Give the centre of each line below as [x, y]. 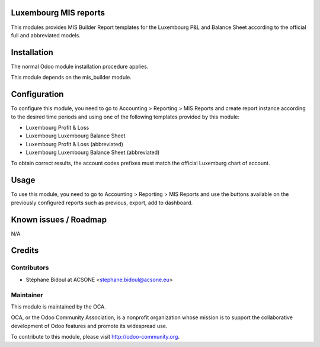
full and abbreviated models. [46, 35]
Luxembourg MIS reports [58, 13]
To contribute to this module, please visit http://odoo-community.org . [95, 337]
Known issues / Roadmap [59, 219]
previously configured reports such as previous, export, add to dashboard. [102, 203]
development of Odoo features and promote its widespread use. [89, 326]
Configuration [37, 94]
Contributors [30, 268]
